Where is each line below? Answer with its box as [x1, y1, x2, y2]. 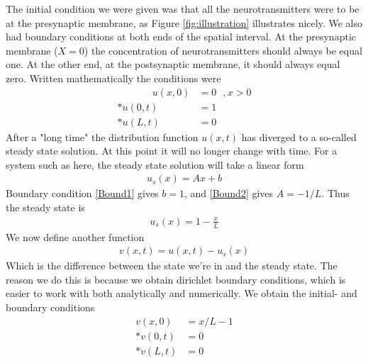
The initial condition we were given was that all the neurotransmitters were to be [6, 1, 359, 16]
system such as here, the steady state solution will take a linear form [6, 157, 304, 172]
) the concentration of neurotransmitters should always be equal [84, 43, 362, 57]
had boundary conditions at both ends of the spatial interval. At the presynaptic [6, 29, 356, 44]
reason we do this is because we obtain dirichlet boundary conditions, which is [6, 272, 346, 286]
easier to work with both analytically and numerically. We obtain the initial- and [6, 286, 357, 301]
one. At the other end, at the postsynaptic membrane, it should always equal [6, 57, 340, 72]
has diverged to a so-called [241, 129, 357, 144]
